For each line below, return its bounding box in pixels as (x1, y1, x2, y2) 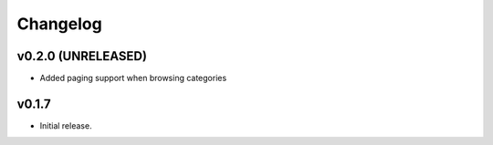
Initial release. (39, 119, 92, 131)
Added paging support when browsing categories (39, 73, 227, 84)
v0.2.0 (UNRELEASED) (16, 48, 148, 64)
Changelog (16, 14, 102, 34)
